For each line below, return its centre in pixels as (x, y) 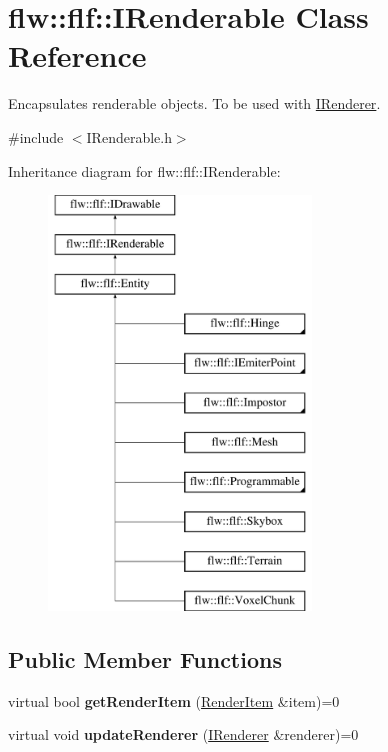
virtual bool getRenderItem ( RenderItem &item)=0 (174, 700)
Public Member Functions (145, 658)
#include (36, 136)
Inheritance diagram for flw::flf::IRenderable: (144, 170)
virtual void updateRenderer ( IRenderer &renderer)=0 (183, 734)
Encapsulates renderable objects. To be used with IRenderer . (194, 103)
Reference (77, 55)
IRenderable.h (129, 136)
